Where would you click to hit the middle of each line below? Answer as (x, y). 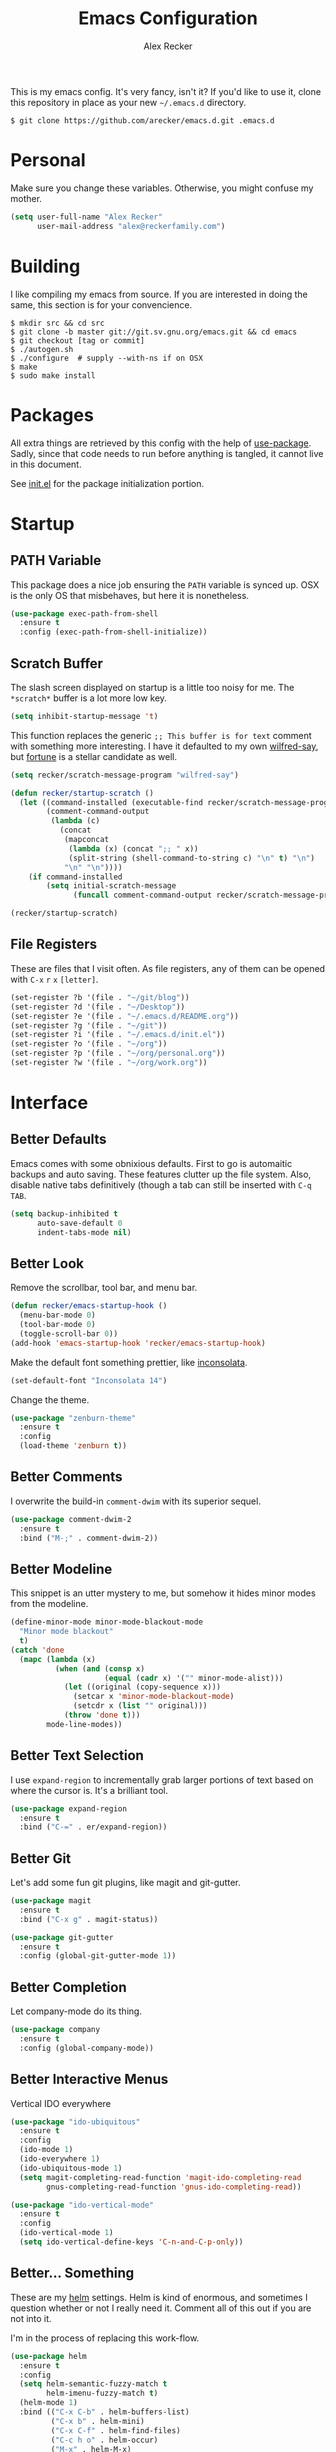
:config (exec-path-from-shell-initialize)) (113, 632)
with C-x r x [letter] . (54, 979)
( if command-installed (75, 877)
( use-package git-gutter (62, 1937)
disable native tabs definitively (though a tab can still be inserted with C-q (161, 1184)
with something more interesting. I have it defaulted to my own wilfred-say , (164, 746)
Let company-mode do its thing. (76, 2011)
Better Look (47, 1263)
